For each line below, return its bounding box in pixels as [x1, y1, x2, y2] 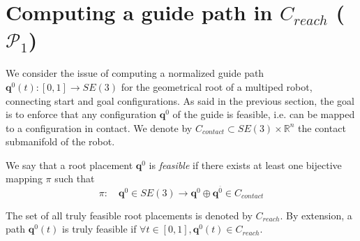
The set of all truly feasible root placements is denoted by [6, 207, 253, 222]
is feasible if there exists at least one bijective [149, 157, 342, 172]
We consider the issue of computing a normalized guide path [6, 66, 264, 80]
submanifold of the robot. [6, 134, 115, 149]
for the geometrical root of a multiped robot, [121, 79, 313, 94]
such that [54, 171, 95, 186]
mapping [6, 171, 43, 186]
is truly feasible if [62, 221, 137, 236]
